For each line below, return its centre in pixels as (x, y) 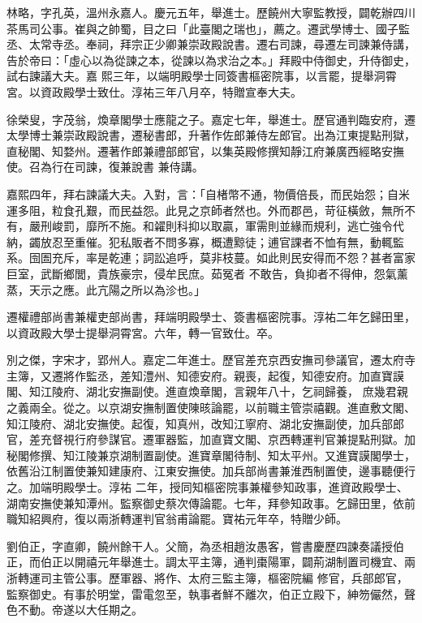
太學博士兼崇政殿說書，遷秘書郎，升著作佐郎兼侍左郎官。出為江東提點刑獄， (211, 135)
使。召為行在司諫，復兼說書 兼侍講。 (105, 167)
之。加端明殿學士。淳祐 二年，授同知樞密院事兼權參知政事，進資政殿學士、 (207, 487)
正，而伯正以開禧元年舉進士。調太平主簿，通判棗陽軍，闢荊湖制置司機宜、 (205, 562)
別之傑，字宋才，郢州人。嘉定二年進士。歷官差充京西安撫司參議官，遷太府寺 (211, 360)
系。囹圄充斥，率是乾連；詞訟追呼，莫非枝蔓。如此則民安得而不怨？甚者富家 (211, 258)
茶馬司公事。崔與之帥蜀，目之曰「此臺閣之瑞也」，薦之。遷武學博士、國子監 (208, 28)
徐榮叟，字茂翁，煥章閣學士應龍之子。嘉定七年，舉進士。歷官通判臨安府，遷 (211, 119)
